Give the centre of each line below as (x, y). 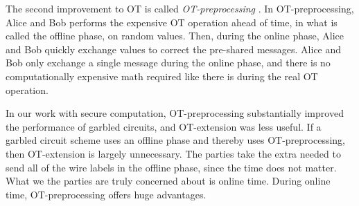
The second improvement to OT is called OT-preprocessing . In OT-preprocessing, (180, 8)
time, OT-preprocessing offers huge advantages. (106, 194)
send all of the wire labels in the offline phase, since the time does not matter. (171, 167)
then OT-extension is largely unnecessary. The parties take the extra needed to (173, 153)
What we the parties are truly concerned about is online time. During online (168, 181)
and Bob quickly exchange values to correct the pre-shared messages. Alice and (174, 49)
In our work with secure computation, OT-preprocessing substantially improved (175, 113)
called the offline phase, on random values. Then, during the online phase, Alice (175, 36)
